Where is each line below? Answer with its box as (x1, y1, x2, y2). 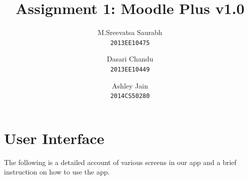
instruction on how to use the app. (4, 166, 110, 177)
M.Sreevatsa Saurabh (97, 27, 162, 37)
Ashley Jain (112, 80, 148, 90)
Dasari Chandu (106, 53, 153, 64)
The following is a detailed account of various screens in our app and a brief (4, 156, 236, 167)
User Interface (4, 127, 104, 148)
